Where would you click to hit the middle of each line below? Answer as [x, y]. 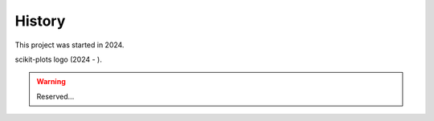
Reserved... [55, 96]
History [40, 21]
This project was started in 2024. [70, 45]
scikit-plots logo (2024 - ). [58, 59]
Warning [51, 82]
